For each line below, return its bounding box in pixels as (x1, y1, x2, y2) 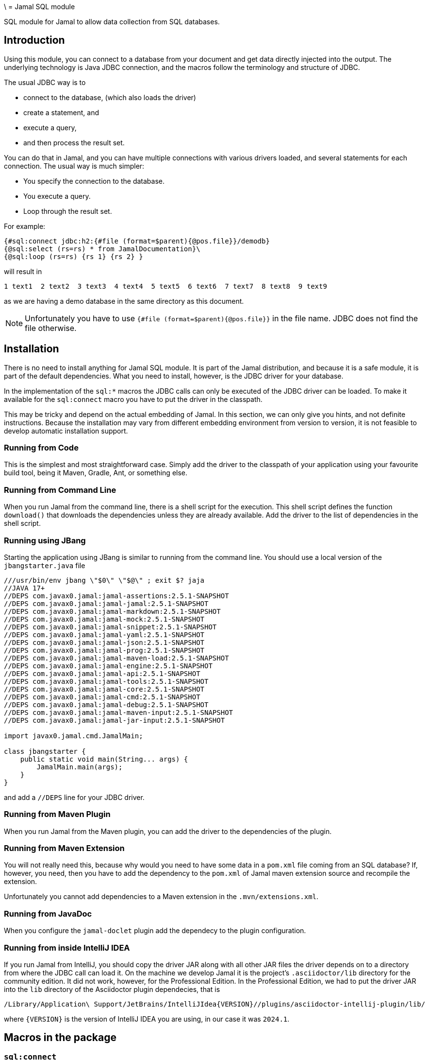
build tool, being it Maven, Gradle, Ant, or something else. (4, 469, 188, 477)
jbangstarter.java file (4, 561, 85, 570)
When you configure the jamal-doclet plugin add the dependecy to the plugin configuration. (4, 926, 306, 935)
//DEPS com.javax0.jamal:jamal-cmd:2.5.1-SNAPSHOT (4, 693, 200, 701)
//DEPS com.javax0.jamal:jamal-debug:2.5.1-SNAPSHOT (4, 700, 209, 709)
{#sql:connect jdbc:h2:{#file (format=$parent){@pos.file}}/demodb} (4, 237, 270, 245)
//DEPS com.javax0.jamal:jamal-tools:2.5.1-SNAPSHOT (4, 677, 209, 685)
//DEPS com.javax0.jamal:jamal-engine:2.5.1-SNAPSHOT (4, 661, 213, 670)
